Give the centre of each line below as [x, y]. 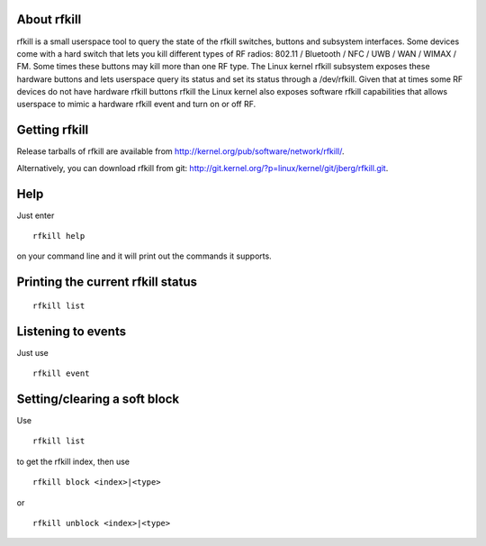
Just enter [36, 215]
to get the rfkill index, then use [73, 461]
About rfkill [49, 19]
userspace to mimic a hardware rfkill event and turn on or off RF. [136, 105]
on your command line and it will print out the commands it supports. [144, 256]
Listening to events [71, 331]
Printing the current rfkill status [107, 282]
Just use [33, 352]
